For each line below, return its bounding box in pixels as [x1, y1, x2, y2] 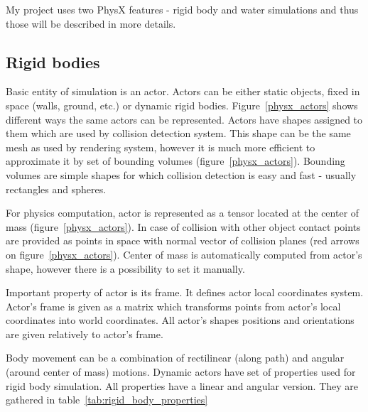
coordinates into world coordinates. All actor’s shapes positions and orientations [6, 313, 355, 327]
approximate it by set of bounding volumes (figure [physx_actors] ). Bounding [6, 153, 345, 168]
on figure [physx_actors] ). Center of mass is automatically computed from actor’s [6, 246, 362, 261]
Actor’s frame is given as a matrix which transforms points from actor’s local [6, 298, 341, 313]
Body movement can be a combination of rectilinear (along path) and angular [6, 350, 345, 365]
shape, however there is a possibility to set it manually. [6, 261, 245, 276]
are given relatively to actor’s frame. [6, 326, 163, 341]
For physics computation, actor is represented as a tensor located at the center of [6, 205, 359, 220]
